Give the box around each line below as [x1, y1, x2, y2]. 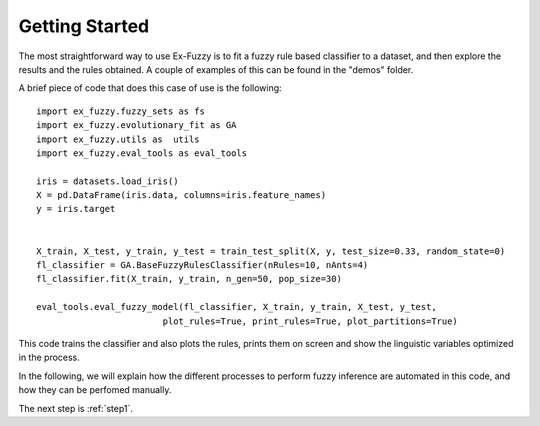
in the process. [18, 351, 80, 364]
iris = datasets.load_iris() [36, 175, 179, 187]
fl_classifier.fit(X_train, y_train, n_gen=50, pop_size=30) [36, 273, 342, 285]
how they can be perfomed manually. [18, 384, 172, 396]
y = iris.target [36, 203, 116, 215]
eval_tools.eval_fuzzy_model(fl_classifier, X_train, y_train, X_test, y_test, [36, 301, 437, 313]
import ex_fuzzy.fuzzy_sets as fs [36, 105, 205, 117]
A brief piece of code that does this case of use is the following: [18, 82, 282, 94]
